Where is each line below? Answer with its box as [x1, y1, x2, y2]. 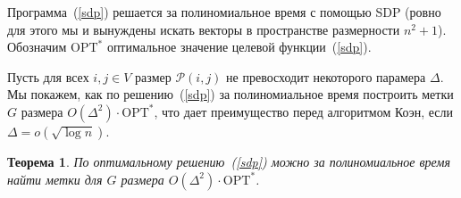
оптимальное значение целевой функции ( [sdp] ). [106, 37, 372, 56]
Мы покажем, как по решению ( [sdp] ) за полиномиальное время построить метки [7, 85, 454, 103]
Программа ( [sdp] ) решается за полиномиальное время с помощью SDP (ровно [7, 3, 441, 21]
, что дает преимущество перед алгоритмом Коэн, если [154, 102, 454, 120]
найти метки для [7, 169, 103, 188]
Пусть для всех [7, 67, 89, 86]
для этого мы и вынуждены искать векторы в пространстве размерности [7, 20, 400, 38]
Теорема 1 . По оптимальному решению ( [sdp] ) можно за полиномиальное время [7, 152, 450, 170]
